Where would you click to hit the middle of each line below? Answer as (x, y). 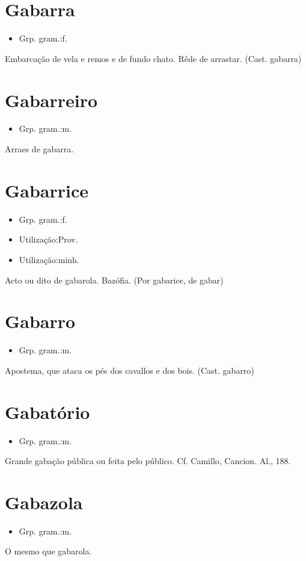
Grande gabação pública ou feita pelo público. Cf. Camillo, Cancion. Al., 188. (148, 461)
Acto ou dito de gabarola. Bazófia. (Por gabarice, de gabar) (114, 280)
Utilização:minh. (49, 259)
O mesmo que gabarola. (48, 551)
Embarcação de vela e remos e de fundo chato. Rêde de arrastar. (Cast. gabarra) (153, 58)
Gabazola (44, 502)
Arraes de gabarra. (39, 149)
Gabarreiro (51, 100)
